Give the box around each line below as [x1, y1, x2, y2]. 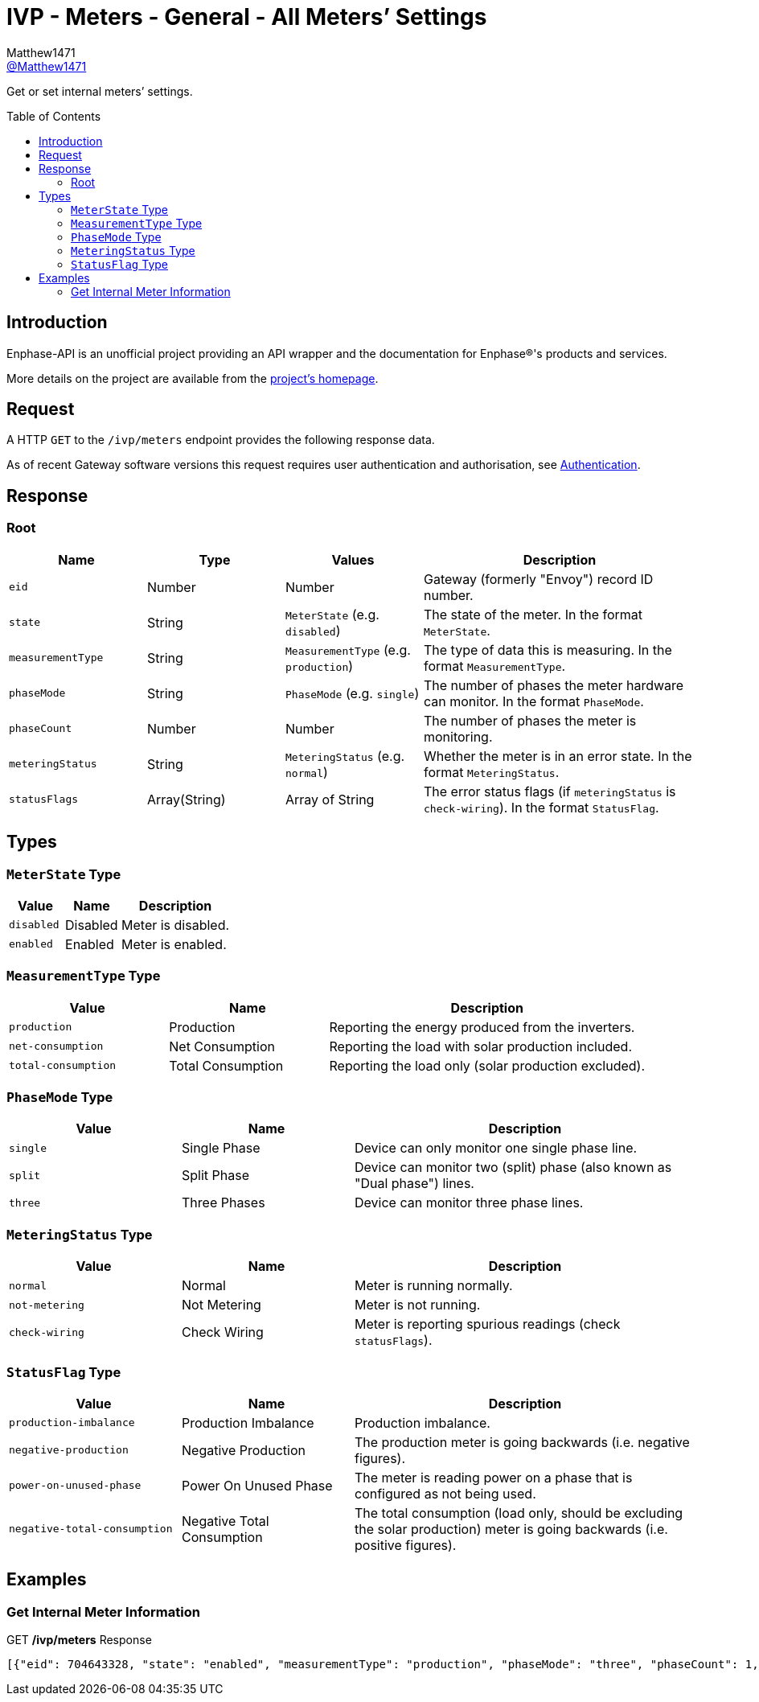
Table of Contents [6, 109, 101, 123]
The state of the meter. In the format [424, 606, 643, 623]
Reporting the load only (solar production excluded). [329, 1057, 645, 1074]
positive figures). [355, 1536, 457, 1553]
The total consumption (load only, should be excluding [355, 1504, 683, 1521]
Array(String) [147, 791, 226, 808]
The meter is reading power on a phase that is [355, 1469, 633, 1486]
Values [331, 551, 375, 568]
